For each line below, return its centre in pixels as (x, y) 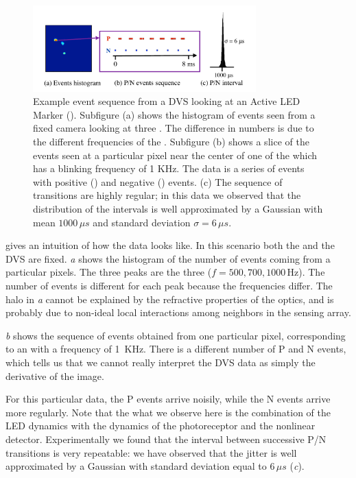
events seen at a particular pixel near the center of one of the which (175, 155)
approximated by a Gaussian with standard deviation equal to (136, 466)
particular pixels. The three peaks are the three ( (109, 272)
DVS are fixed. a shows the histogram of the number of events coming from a (168, 258)
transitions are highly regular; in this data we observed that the (167, 195)
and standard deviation (142, 222)
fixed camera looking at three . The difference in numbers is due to (174, 128)
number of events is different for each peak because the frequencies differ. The (169, 285)
